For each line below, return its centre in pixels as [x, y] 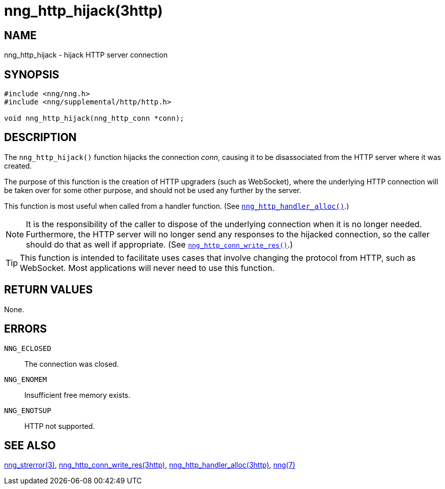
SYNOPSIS [32, 74]
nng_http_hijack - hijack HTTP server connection [86, 55]
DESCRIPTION [40, 138]
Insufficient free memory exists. [78, 395]
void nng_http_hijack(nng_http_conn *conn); [94, 118]
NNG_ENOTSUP [28, 410]
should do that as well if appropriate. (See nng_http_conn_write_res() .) [159, 244]
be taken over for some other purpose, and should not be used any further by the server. [153, 190]
